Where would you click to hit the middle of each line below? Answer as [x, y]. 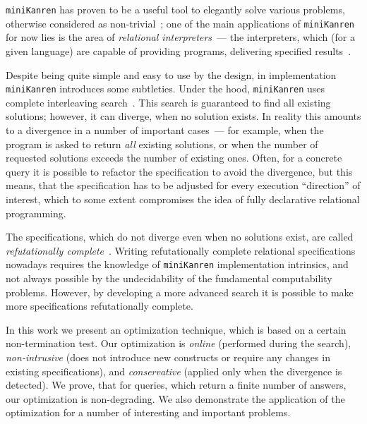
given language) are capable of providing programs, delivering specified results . [179, 50]
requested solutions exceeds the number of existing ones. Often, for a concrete [174, 158]
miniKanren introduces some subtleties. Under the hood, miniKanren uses [166, 89]
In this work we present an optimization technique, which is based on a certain [176, 329]
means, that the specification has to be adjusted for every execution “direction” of [183, 185]
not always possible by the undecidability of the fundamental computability [169, 278]
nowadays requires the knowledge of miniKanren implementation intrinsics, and [177, 264]
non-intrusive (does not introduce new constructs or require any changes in [168, 357]
